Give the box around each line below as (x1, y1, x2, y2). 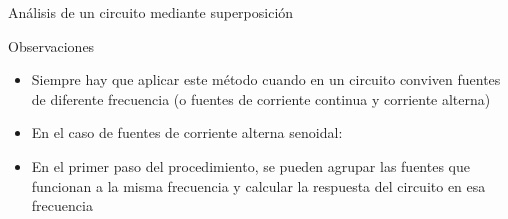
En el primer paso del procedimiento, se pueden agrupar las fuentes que (31, 155, 470, 176)
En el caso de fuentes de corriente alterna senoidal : (31, 122, 343, 143)
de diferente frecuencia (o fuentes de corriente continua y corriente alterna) (31, 88, 491, 109)
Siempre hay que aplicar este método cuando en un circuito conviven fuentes (31, 69, 501, 90)
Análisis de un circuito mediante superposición (8, 2, 294, 22)
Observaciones (8, 35, 95, 56)
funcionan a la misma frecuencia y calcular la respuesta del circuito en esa (31, 175, 486, 196)
